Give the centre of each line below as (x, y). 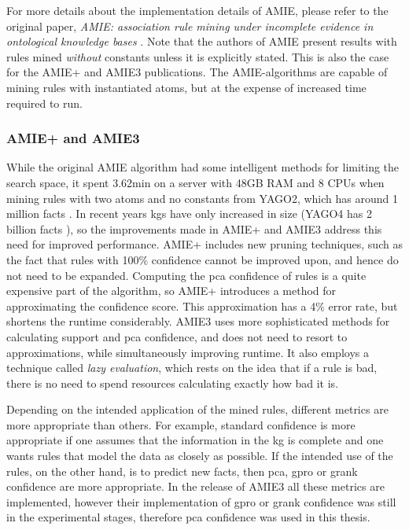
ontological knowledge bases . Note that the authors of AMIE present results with (202, 41)
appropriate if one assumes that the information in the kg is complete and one (195, 440)
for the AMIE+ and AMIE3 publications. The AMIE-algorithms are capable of (197, 72)
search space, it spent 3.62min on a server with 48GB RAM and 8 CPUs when (195, 182)
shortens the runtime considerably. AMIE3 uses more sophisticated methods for (198, 321)
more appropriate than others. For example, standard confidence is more (181, 424)
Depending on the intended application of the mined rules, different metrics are (197, 409)
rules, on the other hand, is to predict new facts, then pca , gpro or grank (182, 471)
